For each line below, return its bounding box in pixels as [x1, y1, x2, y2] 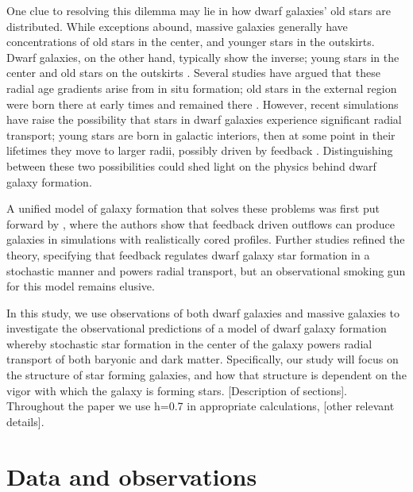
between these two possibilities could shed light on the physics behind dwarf [6, 157, 376, 174]
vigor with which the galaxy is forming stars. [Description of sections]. [6, 382, 347, 398]
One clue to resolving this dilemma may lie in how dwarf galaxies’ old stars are [6, 2, 391, 18]
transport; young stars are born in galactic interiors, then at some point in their [6, 126, 396, 143]
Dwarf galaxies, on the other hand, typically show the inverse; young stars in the [6, 48, 399, 65]
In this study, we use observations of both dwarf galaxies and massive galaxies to [6, 304, 400, 321]
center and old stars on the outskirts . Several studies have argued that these [6, 64, 380, 81]
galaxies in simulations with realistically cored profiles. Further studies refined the [6, 231, 405, 248]
